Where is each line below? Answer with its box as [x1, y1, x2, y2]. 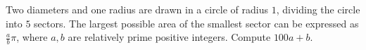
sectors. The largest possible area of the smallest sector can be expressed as [34, 15, 359, 30]
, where [16, 30, 48, 44]
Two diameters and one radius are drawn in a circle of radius [6, 2, 269, 16]
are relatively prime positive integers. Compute [68, 30, 271, 44]
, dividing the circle [276, 2, 360, 16]
